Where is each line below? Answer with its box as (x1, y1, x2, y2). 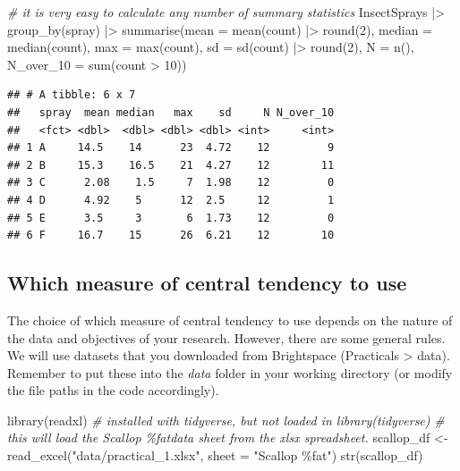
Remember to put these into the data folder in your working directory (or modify (7, 363, 453, 382)
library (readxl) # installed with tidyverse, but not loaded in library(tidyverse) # (7, 410, 445, 429)
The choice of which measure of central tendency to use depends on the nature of (7, 310, 453, 329)
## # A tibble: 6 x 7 (7, 88, 136, 102)
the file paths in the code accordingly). (7, 381, 219, 400)
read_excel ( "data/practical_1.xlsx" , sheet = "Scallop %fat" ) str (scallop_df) (7, 446, 423, 465)
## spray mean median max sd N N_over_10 (7, 105, 335, 119)
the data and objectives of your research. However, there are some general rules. (7, 328, 446, 347)
